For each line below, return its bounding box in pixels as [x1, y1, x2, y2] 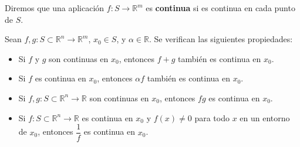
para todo [194, 111, 230, 124]
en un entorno [240, 111, 290, 124]
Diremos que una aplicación [5, 2, 105, 13]
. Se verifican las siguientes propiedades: [149, 33, 293, 45]
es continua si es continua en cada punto [146, 2, 295, 13]
